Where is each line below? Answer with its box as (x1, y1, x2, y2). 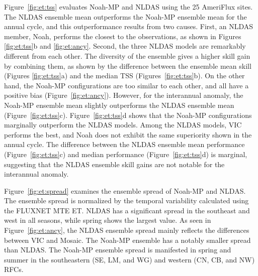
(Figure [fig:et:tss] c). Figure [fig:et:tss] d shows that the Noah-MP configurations (4, 109, 252, 120)
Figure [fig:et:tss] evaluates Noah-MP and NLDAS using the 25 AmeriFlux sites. (4, 2, 253, 12)
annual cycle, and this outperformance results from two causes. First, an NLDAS (4, 21, 253, 32)
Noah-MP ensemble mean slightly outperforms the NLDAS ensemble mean (4, 99, 234, 110)
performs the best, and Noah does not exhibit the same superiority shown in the (4, 129, 252, 140)
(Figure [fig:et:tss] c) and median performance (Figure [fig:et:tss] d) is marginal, (4, 149, 247, 159)
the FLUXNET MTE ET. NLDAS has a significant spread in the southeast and (4, 205, 250, 215)
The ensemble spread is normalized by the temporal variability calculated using (4, 195, 249, 206)
